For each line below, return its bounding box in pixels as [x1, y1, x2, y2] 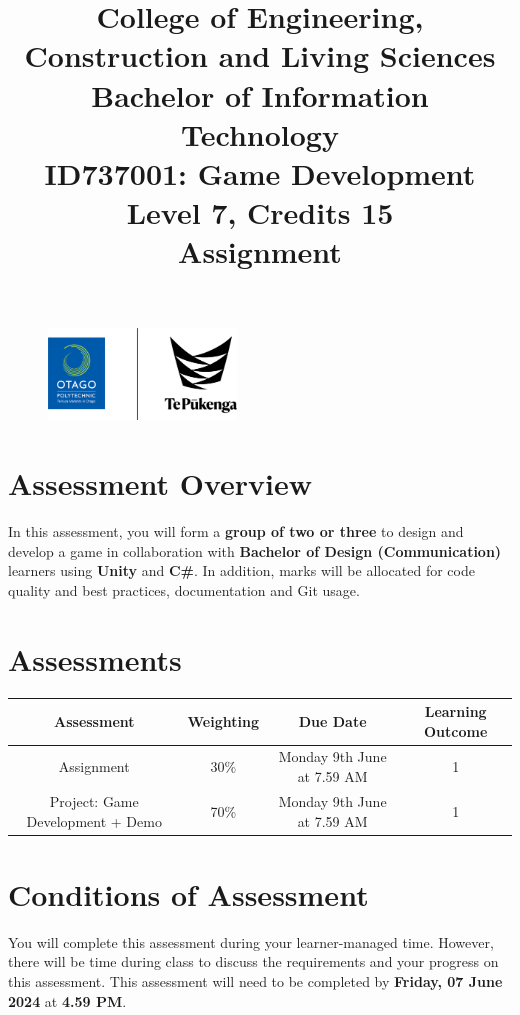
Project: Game [49, 790, 139, 811]
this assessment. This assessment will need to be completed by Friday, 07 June [8, 970, 503, 991]
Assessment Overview [8, 463, 313, 504]
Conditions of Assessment [8, 873, 369, 914]
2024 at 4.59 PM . [8, 990, 127, 1011]
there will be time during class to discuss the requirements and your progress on [8, 951, 499, 972]
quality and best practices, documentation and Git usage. [8, 579, 360, 600]
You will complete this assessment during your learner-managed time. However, [8, 931, 494, 952]
